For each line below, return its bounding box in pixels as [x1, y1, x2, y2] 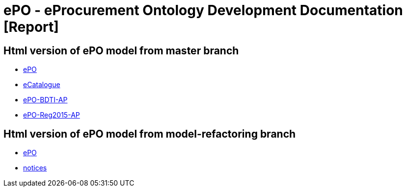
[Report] [3, 19, 59, 35]
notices [23, 164, 47, 172]
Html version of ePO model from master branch [3, 44, 239, 57]
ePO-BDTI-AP [23, 95, 68, 104]
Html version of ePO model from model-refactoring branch [3, 127, 296, 140]
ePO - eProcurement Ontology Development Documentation [3, 2, 403, 19]
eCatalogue [23, 80, 60, 89]
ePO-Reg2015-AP [23, 111, 80, 119]
